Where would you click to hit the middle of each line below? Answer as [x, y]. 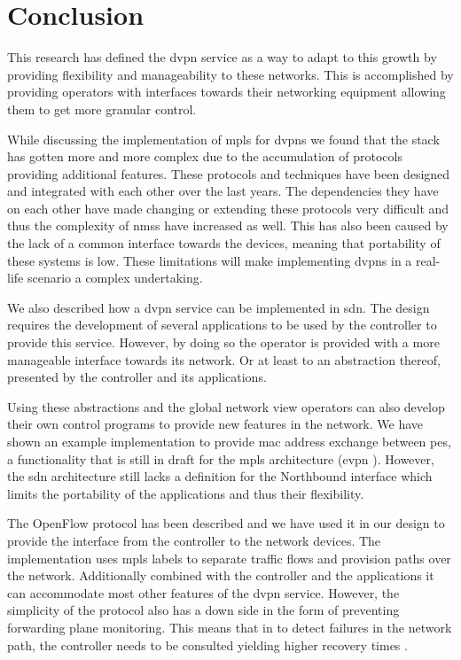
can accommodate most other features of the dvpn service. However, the [203, 592]
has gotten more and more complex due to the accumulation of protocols [205, 156]
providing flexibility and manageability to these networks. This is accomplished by [230, 74]
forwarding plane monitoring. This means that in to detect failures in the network [230, 627]
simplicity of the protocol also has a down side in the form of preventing [203, 610]
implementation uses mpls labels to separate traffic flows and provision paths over [229, 558]
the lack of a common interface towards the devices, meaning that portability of [224, 243]
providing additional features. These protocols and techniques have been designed [229, 173]
